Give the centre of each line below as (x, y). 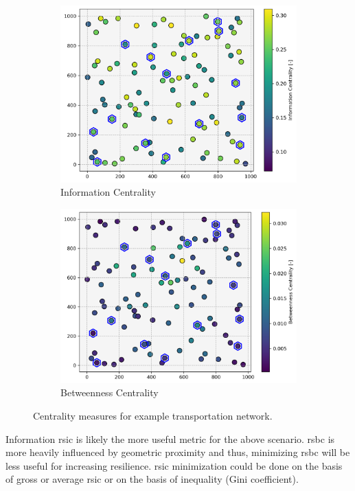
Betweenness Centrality (110, 392)
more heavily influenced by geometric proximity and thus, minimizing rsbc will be (178, 452)
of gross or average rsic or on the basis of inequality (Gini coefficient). (152, 479)
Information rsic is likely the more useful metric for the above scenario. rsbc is (170, 438)
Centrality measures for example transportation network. (153, 415)
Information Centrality (108, 192)
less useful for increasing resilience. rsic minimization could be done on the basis (174, 465)
